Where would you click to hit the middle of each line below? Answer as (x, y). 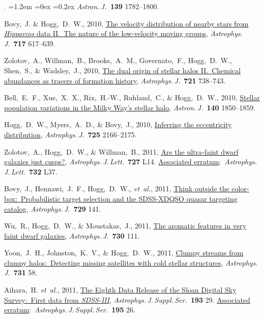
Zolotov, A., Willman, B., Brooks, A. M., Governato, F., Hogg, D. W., (118, 60)
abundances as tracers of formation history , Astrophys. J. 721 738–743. (115, 80)
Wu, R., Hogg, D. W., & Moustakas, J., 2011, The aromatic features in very (125, 226)
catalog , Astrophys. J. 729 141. (53, 208)
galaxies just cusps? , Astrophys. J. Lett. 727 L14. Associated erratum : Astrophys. (131, 162)
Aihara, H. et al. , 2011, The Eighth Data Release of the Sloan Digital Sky (120, 290)
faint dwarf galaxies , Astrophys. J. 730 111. (72, 235)
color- (240, 189)
